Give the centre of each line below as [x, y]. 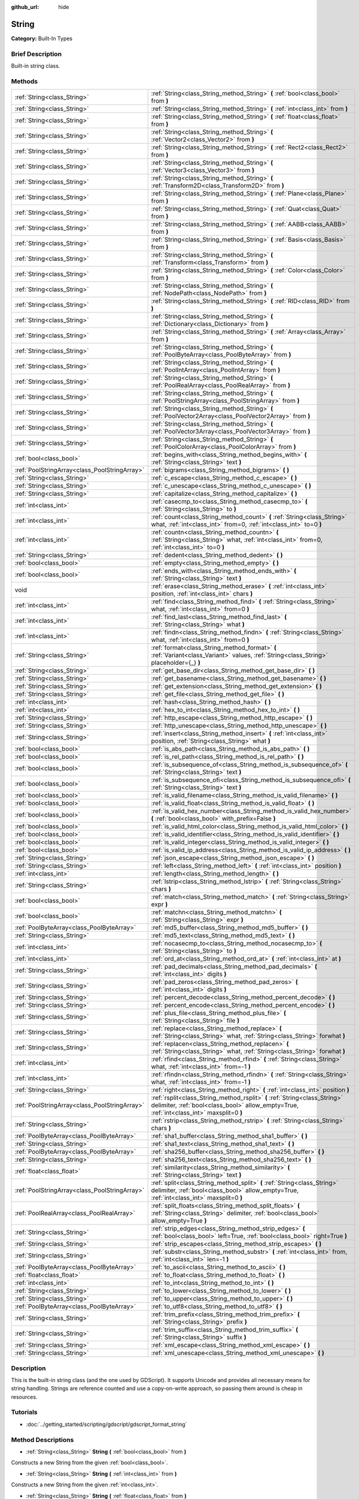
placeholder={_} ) [176, 663]
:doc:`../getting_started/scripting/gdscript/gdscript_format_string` [107, 1424]
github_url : [25, 7]
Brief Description [36, 54]
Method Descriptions [42, 1440]
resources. [24, 1396]
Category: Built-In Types [42, 38]
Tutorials [25, 1412]
